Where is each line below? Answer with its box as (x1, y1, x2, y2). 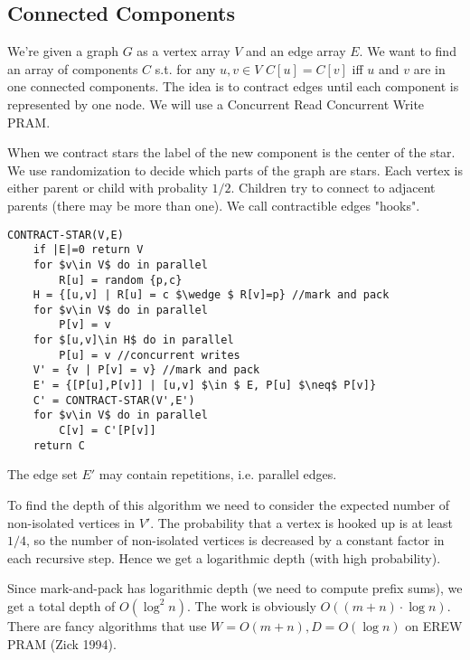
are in (413, 59, 446, 78)
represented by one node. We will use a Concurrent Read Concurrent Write (7, 94, 425, 113)
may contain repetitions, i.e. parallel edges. (99, 465, 337, 484)
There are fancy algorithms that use (7, 616, 207, 635)
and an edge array (246, 42, 346, 61)
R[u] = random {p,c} (59, 273, 183, 287)
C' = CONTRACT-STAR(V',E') (33, 393, 195, 407)
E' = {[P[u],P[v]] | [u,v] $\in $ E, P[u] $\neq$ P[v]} (33, 379, 377, 392)
